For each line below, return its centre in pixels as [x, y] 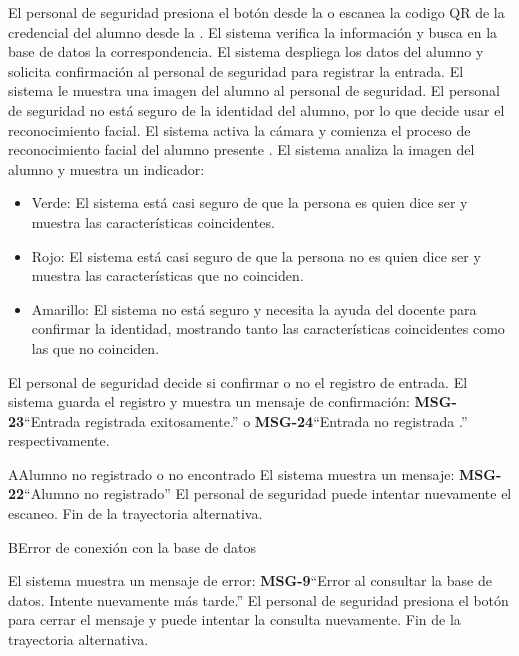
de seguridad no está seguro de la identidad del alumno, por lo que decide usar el [256, 109]
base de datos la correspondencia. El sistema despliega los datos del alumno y [246, 51]
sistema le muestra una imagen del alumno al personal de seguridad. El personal [254, 90]
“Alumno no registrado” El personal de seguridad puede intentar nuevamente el [268, 493]
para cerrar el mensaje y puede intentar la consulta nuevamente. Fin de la [234, 619]
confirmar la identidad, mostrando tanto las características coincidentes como [268, 328]
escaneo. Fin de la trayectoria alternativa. [135, 513]
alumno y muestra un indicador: [106, 168]
